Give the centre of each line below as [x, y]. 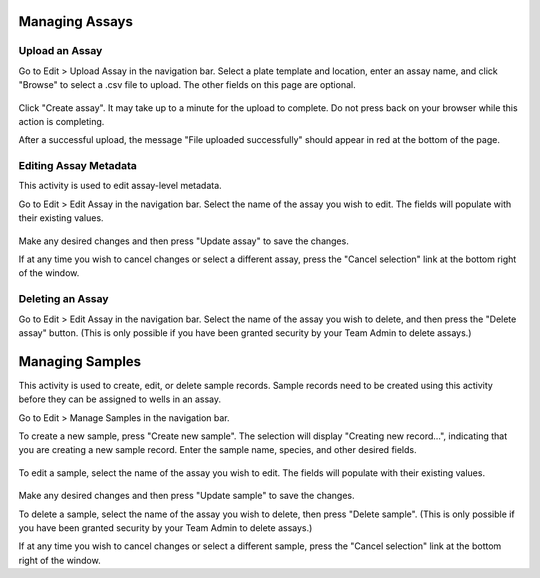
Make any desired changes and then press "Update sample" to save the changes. [186, 496]
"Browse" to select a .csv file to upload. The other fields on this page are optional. [187, 85]
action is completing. [61, 121]
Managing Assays [76, 21]
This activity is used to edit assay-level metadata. [120, 186]
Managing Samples [80, 361]
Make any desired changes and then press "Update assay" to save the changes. [183, 241]
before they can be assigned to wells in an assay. [120, 399]
